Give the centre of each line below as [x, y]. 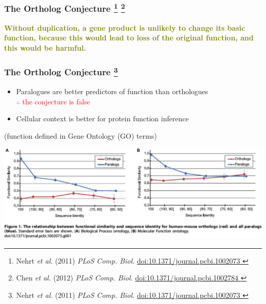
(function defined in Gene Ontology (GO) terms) [81, 135]
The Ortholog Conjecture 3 [61, 71]
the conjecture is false [56, 101]
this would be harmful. [45, 47]
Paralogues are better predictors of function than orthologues [112, 91]
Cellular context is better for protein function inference [102, 118]
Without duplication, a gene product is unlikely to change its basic [125, 27]
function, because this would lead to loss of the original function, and [129, 38]
